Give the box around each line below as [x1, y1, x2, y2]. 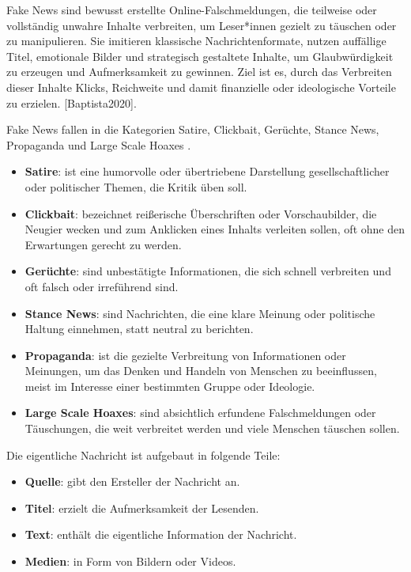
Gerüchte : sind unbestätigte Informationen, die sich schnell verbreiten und [25, 263, 391, 279]
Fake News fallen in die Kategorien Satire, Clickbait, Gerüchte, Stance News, [6, 121, 379, 138]
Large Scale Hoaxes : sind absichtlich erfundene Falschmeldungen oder [25, 404, 376, 421]
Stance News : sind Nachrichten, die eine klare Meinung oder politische [25, 305, 375, 321]
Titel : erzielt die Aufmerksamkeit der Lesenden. [25, 499, 259, 516]
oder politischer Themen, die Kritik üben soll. [25, 178, 247, 195]
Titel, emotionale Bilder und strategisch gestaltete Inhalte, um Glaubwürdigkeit [6, 47, 394, 64]
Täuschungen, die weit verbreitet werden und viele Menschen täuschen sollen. [25, 420, 400, 437]
